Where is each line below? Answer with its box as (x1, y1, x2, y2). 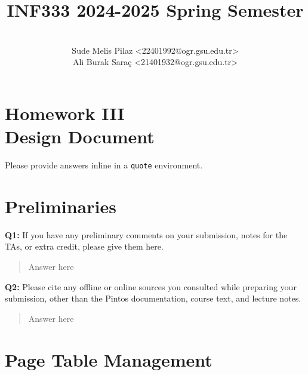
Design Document (5, 124, 155, 149)
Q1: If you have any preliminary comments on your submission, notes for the (5, 228, 288, 241)
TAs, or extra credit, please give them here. (5, 240, 164, 253)
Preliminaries (5, 193, 116, 218)
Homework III (5, 100, 125, 125)
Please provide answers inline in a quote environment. (5, 159, 203, 171)
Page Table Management (5, 347, 212, 371)
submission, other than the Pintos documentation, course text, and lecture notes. (5, 292, 301, 305)
